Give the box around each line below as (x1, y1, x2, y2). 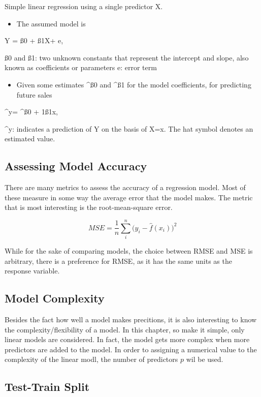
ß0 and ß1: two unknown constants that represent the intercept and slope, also (5, 52, 249, 63)
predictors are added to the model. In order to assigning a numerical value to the (5, 344, 257, 354)
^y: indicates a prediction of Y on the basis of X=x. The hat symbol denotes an (5, 123, 253, 134)
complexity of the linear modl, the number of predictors (5, 354, 178, 364)
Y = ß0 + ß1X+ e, (5, 35, 63, 46)
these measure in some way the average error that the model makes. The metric (5, 192, 253, 202)
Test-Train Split (5, 379, 90, 394)
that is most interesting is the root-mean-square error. (5, 202, 173, 212)
